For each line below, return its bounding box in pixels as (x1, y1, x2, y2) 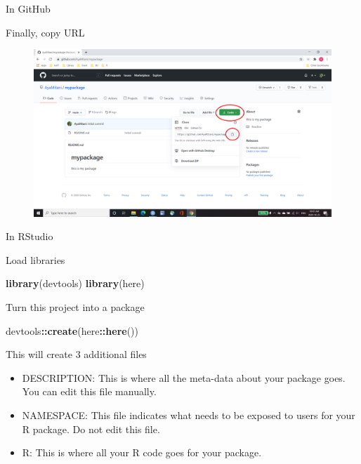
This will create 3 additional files (6, 347, 147, 362)
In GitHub (6, 1, 51, 15)
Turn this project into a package (6, 300, 145, 314)
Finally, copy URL (6, 25, 85, 39)
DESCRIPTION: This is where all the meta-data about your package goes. (22, 370, 346, 385)
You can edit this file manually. (22, 384, 157, 399)
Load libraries (6, 252, 65, 267)
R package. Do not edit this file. (22, 421, 160, 436)
